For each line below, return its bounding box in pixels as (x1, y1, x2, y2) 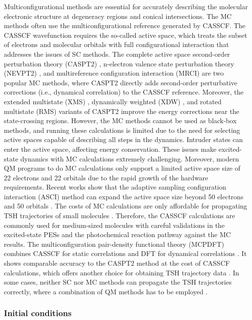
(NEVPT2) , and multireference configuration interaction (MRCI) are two (4, 68, 224, 78)
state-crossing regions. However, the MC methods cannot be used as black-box (4, 115, 237, 126)
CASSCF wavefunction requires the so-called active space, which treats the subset (4, 30, 247, 40)
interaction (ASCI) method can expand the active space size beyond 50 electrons (4, 191, 244, 201)
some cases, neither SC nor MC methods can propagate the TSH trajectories (4, 277, 232, 287)
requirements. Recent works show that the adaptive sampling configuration (4, 182, 226, 192)
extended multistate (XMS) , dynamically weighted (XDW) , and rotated (4, 96, 222, 106)
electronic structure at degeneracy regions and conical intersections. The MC (4, 11, 232, 21)
